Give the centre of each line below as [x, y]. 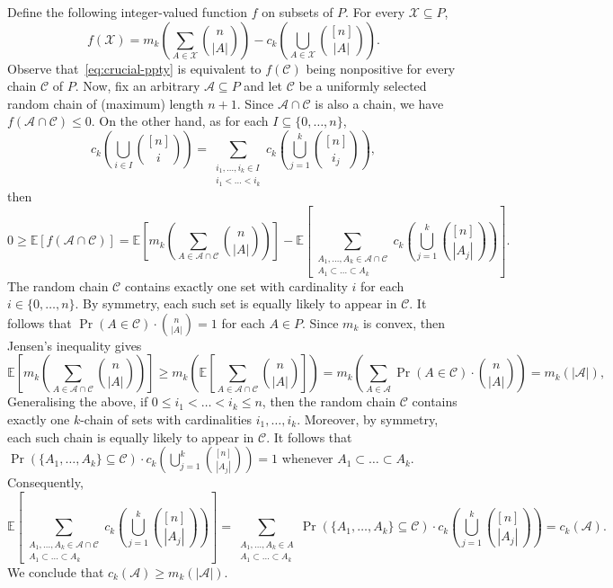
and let [263, 86]
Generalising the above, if [78, 401]
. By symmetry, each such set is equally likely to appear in [236, 303]
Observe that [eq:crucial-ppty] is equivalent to [134, 68]
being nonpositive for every [381, 68]
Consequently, [45, 482]
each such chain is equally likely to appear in [131, 437]
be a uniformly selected [363, 86]
